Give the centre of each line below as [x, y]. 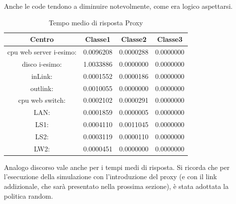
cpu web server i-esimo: [42, 52]
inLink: [42, 76]
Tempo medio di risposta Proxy [96, 22]
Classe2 [134, 39]
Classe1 [98, 39]
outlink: [42, 88]
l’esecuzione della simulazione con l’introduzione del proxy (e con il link [110, 176]
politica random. [28, 195]
